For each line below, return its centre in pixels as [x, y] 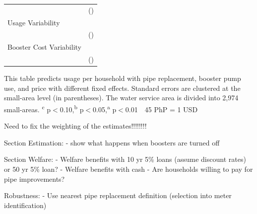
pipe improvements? [34, 178]
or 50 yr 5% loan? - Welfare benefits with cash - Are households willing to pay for [128, 169]
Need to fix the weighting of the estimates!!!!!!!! [75, 126]
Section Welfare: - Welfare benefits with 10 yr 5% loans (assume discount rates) [125, 159]
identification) [25, 205]
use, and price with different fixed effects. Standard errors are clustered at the [122, 88]
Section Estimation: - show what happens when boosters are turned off [112, 142]
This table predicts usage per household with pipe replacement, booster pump [123, 78]
